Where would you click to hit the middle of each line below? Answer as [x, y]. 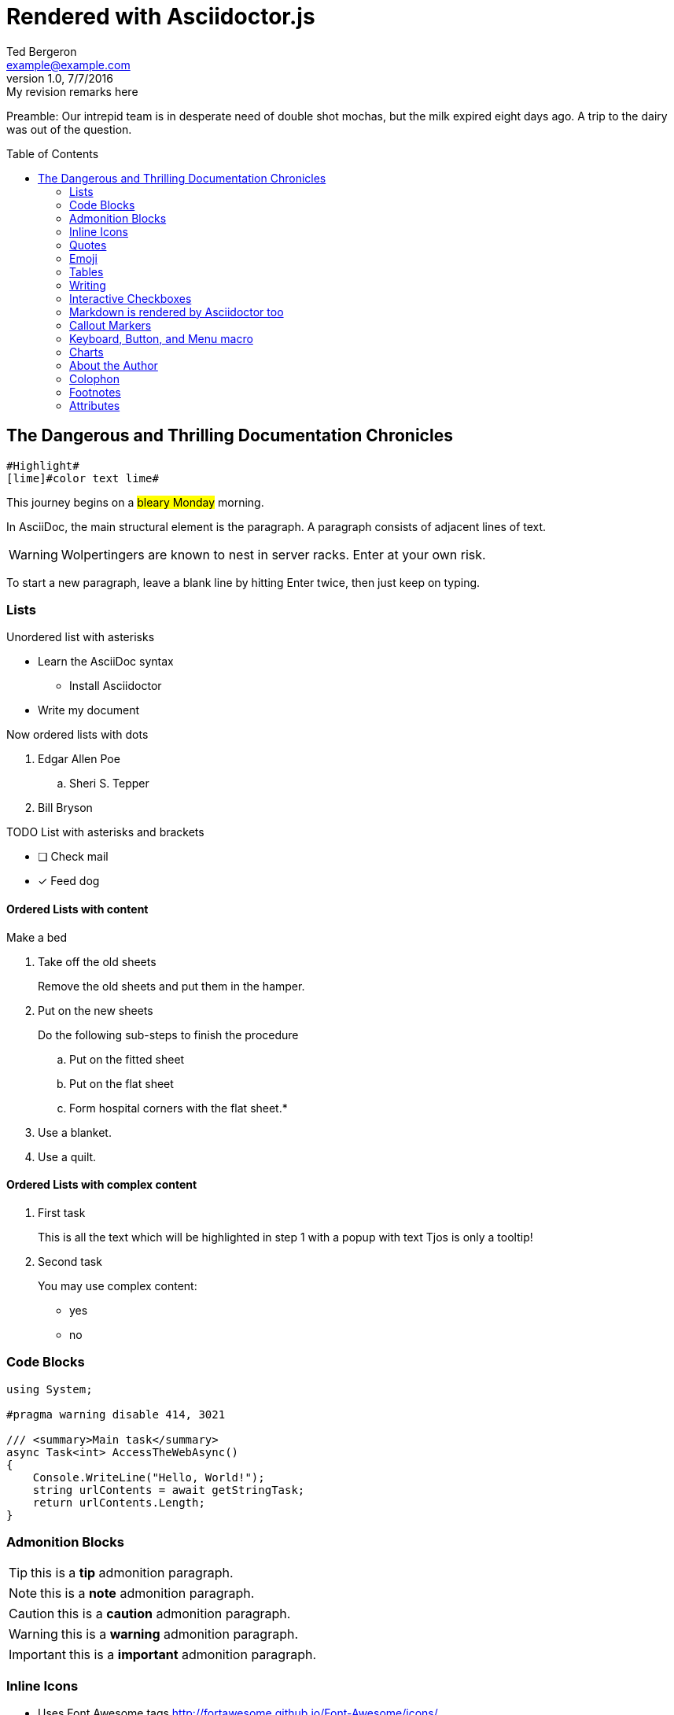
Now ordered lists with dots [77, 735]
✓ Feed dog [69, 881]
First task [62, 1212]
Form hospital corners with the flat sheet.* [179, 1108]
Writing [88, 285]
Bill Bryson [65, 808]
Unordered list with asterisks [81, 637]
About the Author [114, 365]
